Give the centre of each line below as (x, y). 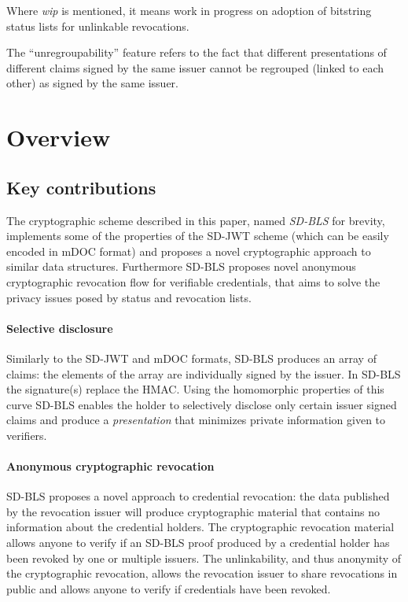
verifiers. (27, 435)
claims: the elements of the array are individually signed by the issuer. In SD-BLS (204, 373)
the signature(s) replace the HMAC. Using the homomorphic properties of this (195, 389)
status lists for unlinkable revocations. (98, 26)
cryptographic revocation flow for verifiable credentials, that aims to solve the (193, 281)
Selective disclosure (60, 328)
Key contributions (81, 187)
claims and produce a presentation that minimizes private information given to (196, 420)
